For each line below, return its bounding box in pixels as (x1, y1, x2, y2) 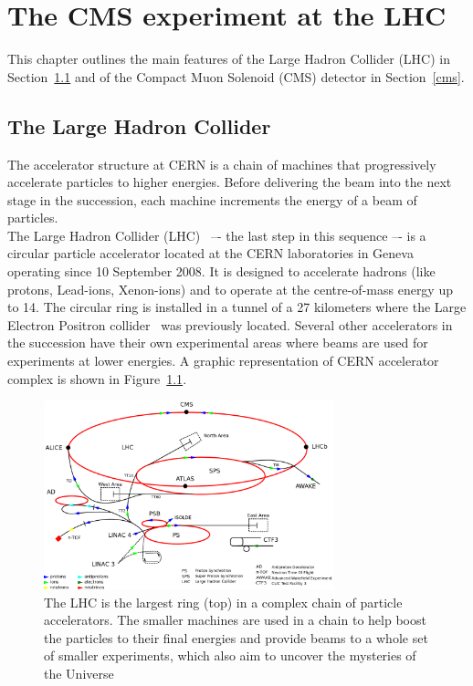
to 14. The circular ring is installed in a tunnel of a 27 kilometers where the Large (7, 297, 467, 317)
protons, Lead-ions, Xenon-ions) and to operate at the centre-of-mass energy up (7, 279, 453, 298)
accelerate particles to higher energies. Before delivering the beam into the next (7, 172, 452, 192)
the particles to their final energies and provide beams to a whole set (44, 628, 428, 647)
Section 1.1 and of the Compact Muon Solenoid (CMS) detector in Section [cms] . (7, 67, 465, 86)
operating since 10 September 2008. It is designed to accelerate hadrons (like (7, 262, 436, 281)
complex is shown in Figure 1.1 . (7, 369, 187, 388)
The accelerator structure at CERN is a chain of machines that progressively (7, 154, 436, 173)
